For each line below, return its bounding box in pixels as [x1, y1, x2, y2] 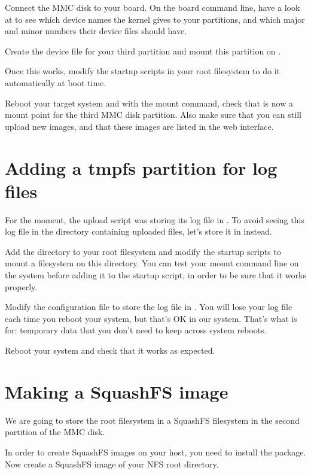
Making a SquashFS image [5, 379, 228, 403]
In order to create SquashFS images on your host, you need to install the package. [5, 445, 306, 458]
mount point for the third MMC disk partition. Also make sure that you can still [5, 108, 301, 121]
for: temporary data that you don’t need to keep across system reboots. [5, 324, 267, 336]
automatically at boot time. [5, 76, 106, 89]
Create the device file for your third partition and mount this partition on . [5, 44, 281, 57]
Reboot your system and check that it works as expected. [5, 344, 215, 356]
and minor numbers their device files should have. [5, 25, 187, 37]
